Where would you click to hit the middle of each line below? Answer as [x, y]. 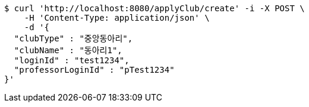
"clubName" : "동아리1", [68, 50]
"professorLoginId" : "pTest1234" [94, 70]
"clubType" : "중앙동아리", [73, 38]
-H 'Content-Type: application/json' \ [117, 18]
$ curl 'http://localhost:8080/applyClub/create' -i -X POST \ [154, 8]
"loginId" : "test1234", [72, 60]
